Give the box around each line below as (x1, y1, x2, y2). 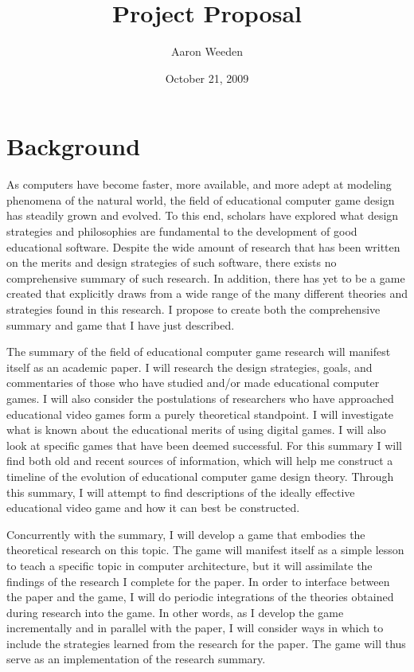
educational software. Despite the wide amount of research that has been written (6, 238, 400, 255)
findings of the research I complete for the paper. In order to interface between (6, 572, 390, 589)
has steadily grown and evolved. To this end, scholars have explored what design (6, 207, 399, 224)
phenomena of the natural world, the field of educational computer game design (6, 191, 395, 208)
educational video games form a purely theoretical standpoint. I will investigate (6, 405, 394, 422)
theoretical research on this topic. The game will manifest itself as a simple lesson (6, 541, 404, 558)
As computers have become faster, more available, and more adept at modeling (6, 176, 392, 193)
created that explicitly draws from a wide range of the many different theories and (6, 285, 408, 302)
